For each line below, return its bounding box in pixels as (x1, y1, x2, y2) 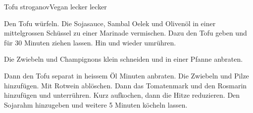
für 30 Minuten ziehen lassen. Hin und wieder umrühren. (4, 37, 176, 47)
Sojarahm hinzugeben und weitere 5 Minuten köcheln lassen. (4, 99, 188, 110)
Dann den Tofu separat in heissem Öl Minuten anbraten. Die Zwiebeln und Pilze (4, 70, 249, 80)
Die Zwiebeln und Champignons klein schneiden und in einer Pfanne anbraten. (4, 54, 243, 64)
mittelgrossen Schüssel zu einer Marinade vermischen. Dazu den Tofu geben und (4, 28, 247, 38)
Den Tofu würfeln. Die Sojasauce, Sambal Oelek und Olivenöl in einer (4, 18, 216, 28)
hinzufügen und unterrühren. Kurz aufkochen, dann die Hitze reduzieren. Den (4, 90, 240, 100)
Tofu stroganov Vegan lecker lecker (4, 1, 107, 11)
